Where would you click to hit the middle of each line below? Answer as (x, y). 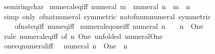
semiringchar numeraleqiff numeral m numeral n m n (97, 6)
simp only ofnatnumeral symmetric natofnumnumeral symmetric (107, 16)
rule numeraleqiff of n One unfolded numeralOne (83, 36)
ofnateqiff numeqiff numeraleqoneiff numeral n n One (109, 26)
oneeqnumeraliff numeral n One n (65, 46)
